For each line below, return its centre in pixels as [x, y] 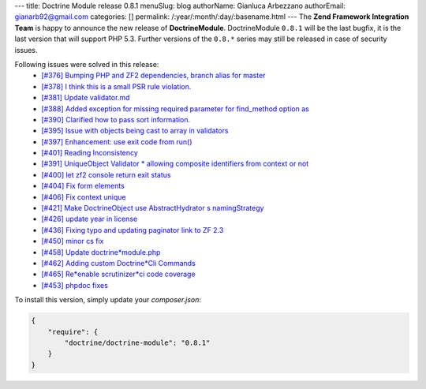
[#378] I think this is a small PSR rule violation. [116, 86]
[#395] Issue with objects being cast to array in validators [135, 131]
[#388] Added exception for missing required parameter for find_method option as [175, 108]
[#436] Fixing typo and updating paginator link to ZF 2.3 [133, 230]
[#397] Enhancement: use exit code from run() [117, 141]
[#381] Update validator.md [86, 98]
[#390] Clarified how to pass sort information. [116, 119]
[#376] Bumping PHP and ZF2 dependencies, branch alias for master [153, 76]
